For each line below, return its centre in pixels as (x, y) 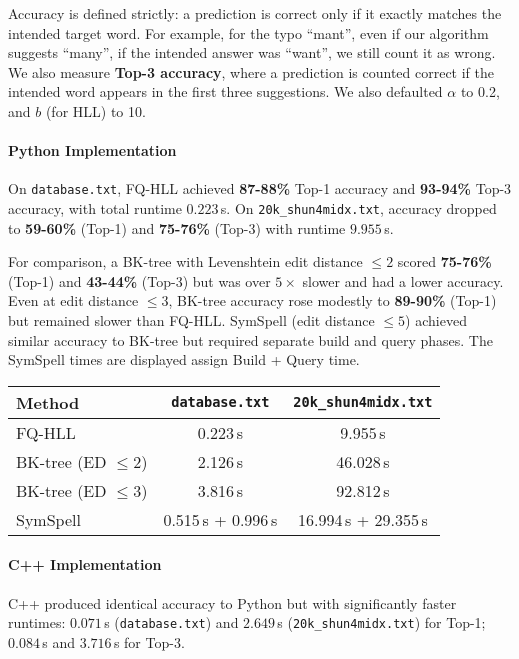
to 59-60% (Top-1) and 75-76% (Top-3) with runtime (177, 227)
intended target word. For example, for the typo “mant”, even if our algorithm (248, 32)
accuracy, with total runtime (95, 208)
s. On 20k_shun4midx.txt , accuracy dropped (358, 208)
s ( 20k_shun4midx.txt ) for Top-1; (381, 622)
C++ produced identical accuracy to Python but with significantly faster (232, 602)
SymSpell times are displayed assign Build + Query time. (184, 359)
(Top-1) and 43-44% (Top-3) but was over (139, 280)
